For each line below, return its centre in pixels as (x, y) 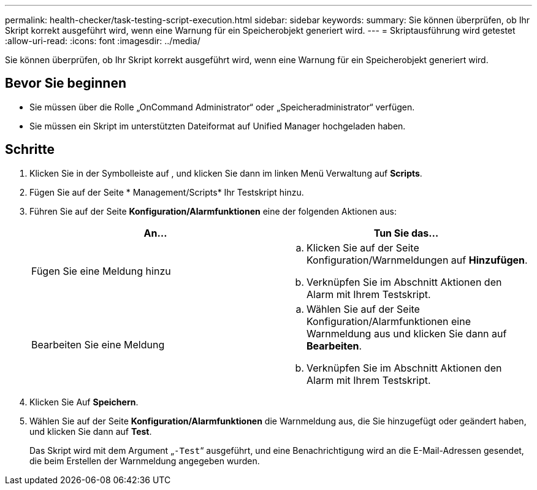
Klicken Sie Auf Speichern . (84, 402)
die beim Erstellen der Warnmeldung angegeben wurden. (145, 461)
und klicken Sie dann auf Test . (91, 431)
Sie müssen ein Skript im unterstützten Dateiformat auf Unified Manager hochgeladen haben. (218, 126)
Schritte (30, 150)
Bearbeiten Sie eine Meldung (98, 344)
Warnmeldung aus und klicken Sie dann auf (407, 333)
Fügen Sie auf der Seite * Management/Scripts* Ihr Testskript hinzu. (167, 192)
